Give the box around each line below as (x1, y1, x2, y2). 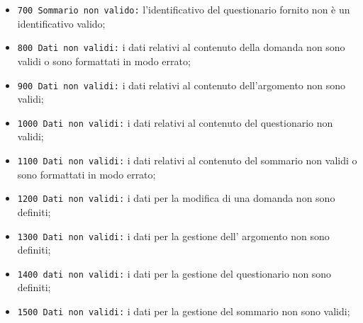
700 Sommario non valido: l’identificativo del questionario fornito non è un (17, 2, 350, 16)
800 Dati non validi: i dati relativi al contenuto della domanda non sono (17, 40, 345, 55)
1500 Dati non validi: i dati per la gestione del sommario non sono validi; (17, 304, 350, 318)
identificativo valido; (17, 16, 106, 30)
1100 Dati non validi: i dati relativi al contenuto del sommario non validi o (17, 153, 357, 167)
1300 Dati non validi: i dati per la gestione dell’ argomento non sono (17, 228, 330, 243)
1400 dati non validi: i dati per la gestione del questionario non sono (17, 266, 332, 280)
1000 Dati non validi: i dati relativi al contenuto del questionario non (17, 115, 333, 130)
